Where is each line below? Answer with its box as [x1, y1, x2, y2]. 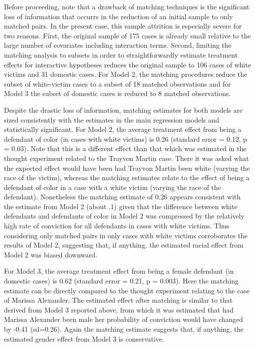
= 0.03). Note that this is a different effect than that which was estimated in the [4, 143, 247, 154]
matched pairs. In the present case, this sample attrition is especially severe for [4, 21, 242, 31]
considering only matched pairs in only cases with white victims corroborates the [4, 230, 248, 240]
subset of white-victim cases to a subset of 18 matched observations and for [4, 78, 231, 89]
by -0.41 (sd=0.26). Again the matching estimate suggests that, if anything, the [4, 324, 244, 334]
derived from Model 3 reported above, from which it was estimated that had [4, 304, 234, 315]
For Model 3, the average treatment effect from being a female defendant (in [4, 266, 234, 276]
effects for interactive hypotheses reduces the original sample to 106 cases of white [4, 59, 251, 69]
